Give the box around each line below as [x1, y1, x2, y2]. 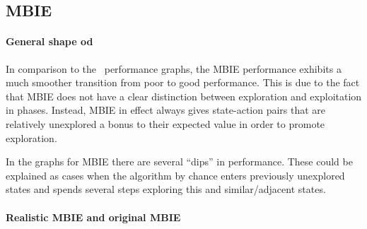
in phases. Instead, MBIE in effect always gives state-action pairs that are [6, 102, 326, 117]
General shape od [6, 34, 93, 49]
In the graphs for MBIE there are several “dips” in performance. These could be [6, 154, 353, 169]
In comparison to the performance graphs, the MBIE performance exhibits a [6, 61, 342, 76]
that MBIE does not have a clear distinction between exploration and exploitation [6, 88, 362, 103]
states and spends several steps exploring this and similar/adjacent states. [6, 182, 326, 196]
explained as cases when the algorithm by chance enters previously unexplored [6, 168, 345, 182]
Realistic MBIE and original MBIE [6, 209, 181, 224]
